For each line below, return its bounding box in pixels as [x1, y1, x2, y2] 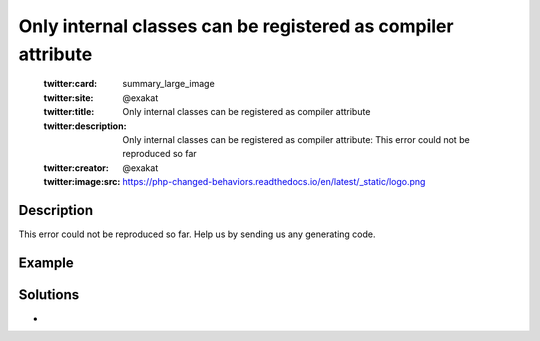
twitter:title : [43, 106, 95, 118]
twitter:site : [43, 91, 94, 104]
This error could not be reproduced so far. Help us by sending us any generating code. [18, 228, 376, 240]
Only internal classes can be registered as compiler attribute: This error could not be [122, 133, 470, 145]
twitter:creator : [43, 161, 109, 174]
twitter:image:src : [43, 176, 121, 188]
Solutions [18, 286, 80, 303]
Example [18, 254, 74, 271]
